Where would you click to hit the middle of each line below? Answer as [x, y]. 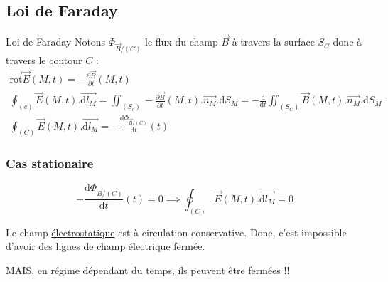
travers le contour [44, 60]
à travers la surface [273, 42]
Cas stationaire [50, 163]
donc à [347, 42]
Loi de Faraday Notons [56, 42]
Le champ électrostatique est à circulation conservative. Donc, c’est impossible [176, 232]
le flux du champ [182, 42]
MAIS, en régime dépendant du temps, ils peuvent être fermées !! [148, 270]
